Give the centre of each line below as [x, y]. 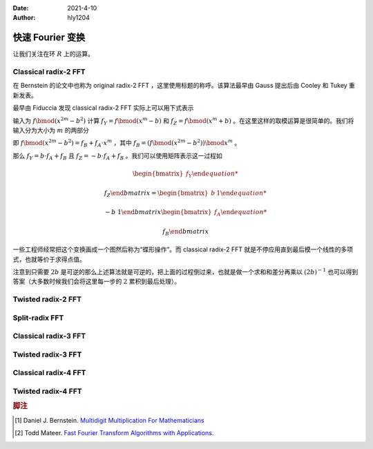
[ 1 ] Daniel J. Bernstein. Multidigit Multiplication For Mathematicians [109, 420]
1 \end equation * [241, 193]
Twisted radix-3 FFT [47, 354]
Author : [24, 18]
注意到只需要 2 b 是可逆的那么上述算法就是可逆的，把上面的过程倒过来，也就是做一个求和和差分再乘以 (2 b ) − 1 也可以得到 [185, 271]
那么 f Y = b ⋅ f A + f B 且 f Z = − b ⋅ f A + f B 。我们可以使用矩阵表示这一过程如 [117, 156]
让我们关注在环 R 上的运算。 [54, 54]
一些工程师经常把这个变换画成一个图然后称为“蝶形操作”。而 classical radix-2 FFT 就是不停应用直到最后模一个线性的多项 [183, 249]
